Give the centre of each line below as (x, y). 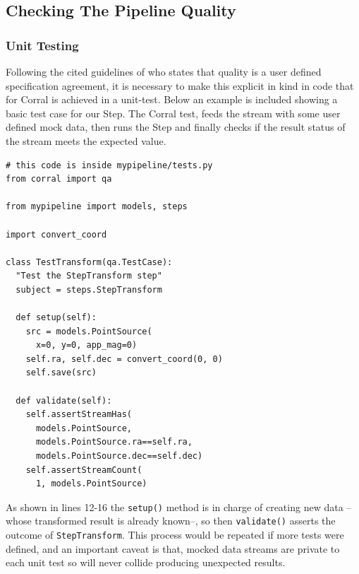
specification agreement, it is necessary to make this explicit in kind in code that (180, 85)
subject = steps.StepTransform (89, 289)
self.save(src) (61, 373)
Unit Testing (42, 45)
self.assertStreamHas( (79, 415)
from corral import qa (59, 179)
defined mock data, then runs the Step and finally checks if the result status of (176, 127)
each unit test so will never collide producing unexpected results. (146, 562)
